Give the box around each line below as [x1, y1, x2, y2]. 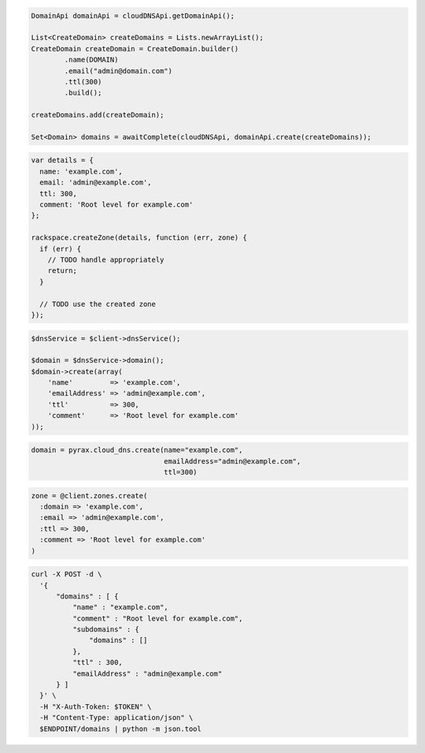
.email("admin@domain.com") [64, 66, 173, 75]
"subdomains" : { [72, 625, 139, 634]
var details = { [31, 156, 94, 165]
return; [47, 267, 78, 275]
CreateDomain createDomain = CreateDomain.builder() [31, 44, 239, 53]
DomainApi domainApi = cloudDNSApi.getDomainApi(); [31, 11, 235, 20]
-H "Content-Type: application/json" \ [39, 714, 194, 722]
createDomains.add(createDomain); [31, 110, 164, 120]
